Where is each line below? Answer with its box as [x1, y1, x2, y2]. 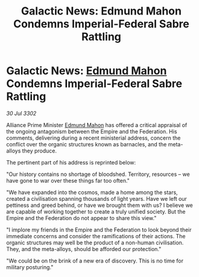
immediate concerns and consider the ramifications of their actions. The [6, 232, 186, 240]
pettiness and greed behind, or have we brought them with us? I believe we [6, 201, 193, 209]
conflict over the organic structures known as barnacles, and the [6, 140, 167, 148]
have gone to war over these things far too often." [6, 177, 130, 184]
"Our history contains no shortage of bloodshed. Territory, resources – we [6, 171, 190, 178]
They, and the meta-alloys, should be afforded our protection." [6, 245, 162, 252]
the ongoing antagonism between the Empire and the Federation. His [6, 128, 177, 135]
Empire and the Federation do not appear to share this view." [6, 214, 157, 221]
